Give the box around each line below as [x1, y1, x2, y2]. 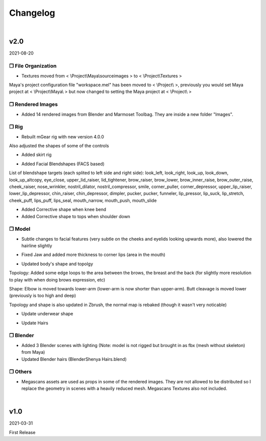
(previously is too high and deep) [9, 293, 76, 299]
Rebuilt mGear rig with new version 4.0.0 [21, 133, 104, 140]
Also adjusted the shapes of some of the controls [9, 143, 109, 149]
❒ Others [9, 368, 32, 375]
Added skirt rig [21, 152, 52, 157]
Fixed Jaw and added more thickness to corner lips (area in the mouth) [21, 252, 166, 258]
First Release [9, 429, 35, 435]
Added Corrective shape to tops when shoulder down [21, 213, 131, 219]
